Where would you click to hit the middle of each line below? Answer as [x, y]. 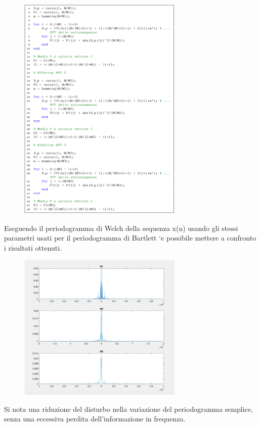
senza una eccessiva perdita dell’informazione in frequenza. [95, 419]
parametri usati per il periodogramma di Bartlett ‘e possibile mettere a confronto [130, 238]
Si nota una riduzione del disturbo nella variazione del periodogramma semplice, [128, 409]
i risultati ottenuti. [33, 247]
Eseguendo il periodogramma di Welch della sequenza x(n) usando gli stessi [121, 228]
